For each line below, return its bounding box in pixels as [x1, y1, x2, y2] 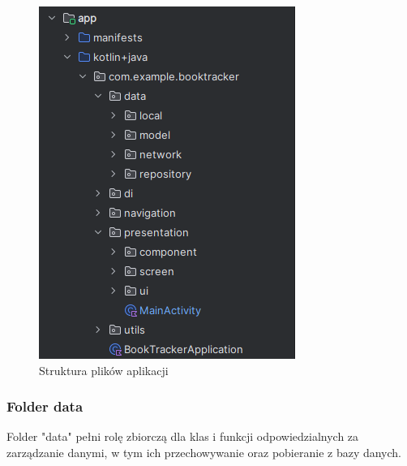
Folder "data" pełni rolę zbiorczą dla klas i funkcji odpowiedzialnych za [6, 428, 359, 445]
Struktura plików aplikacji [39, 361, 169, 378]
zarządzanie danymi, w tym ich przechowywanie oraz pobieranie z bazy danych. [6, 444, 402, 460]
